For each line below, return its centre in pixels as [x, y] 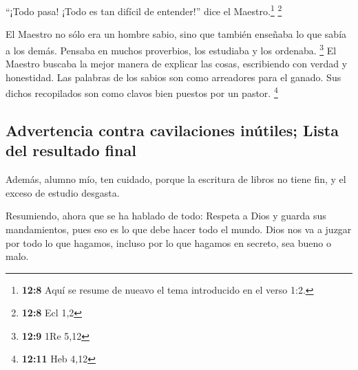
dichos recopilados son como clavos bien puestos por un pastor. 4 [142, 92]
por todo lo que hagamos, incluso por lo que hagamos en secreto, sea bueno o [168, 242]
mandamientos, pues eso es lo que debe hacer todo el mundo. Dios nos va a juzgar [179, 229]
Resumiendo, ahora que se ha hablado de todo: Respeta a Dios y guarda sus [166, 216]
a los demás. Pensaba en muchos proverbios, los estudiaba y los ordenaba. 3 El [171, 49]
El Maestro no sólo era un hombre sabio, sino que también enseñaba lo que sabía [176, 34]
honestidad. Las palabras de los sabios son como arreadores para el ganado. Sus [173, 77]
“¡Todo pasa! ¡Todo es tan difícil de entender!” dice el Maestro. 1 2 [144, 10]
